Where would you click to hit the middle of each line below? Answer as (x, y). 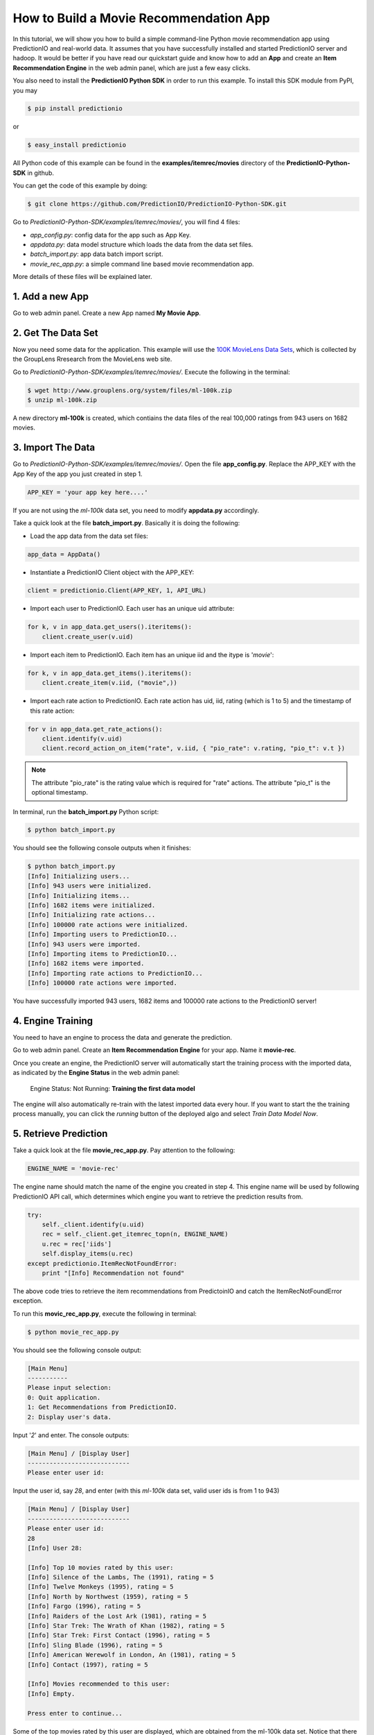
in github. (41, 173)
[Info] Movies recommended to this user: (99, 1684)
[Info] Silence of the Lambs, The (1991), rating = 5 (121, 1577)
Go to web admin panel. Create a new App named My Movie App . (107, 313)
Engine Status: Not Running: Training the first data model (113, 1088)
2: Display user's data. (70, 1417)
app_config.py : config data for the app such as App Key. (110, 235)
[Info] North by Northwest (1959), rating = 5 (108, 1597)
